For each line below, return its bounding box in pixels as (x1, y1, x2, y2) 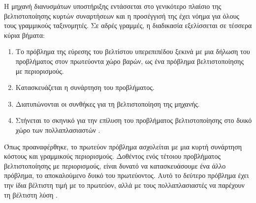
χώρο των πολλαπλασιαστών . (15, 124, 100, 135)
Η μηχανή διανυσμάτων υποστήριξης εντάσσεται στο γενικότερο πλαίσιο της (4, 1, 222, 11)
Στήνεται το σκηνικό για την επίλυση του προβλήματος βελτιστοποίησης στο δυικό (15, 115, 252, 125)
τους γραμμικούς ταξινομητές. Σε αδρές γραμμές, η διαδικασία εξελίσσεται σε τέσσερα (4, 20, 252, 30)
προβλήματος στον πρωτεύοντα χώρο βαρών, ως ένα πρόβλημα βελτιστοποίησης (15, 56, 244, 66)
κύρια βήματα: (4, 29, 45, 40)
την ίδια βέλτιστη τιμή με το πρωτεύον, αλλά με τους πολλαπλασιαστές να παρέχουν (4, 179, 245, 190)
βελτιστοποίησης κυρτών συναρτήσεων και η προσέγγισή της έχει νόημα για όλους (4, 10, 239, 21)
